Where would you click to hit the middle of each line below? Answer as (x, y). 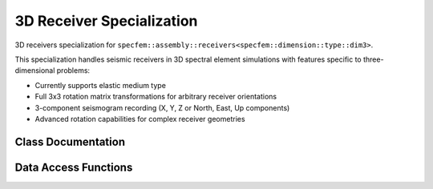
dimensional (35, 70)
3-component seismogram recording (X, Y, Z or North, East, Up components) (162, 107)
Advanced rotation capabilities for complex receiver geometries (140, 119)
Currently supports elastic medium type (100, 85)
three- (373, 59)
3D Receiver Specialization (106, 21)
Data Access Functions (74, 167)
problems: (73, 70)
